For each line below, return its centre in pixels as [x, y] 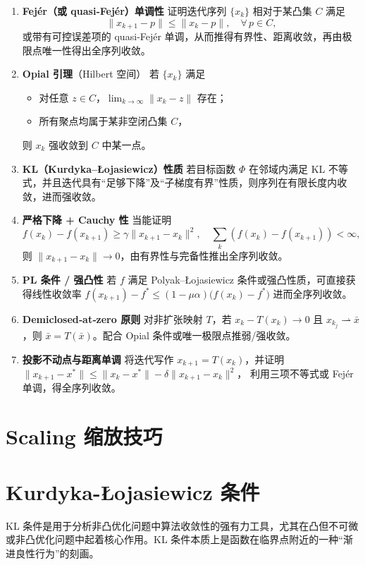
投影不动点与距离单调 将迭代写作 [98, 359]
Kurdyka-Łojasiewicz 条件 [133, 491]
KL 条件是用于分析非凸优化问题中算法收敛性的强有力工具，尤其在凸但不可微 [182, 525]
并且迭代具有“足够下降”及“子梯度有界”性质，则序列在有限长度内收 [194, 182]
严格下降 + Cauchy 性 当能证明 [97, 220]
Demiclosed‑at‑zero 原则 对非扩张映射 [112, 318]
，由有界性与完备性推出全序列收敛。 [204, 255]
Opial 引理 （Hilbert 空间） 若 [91, 74]
